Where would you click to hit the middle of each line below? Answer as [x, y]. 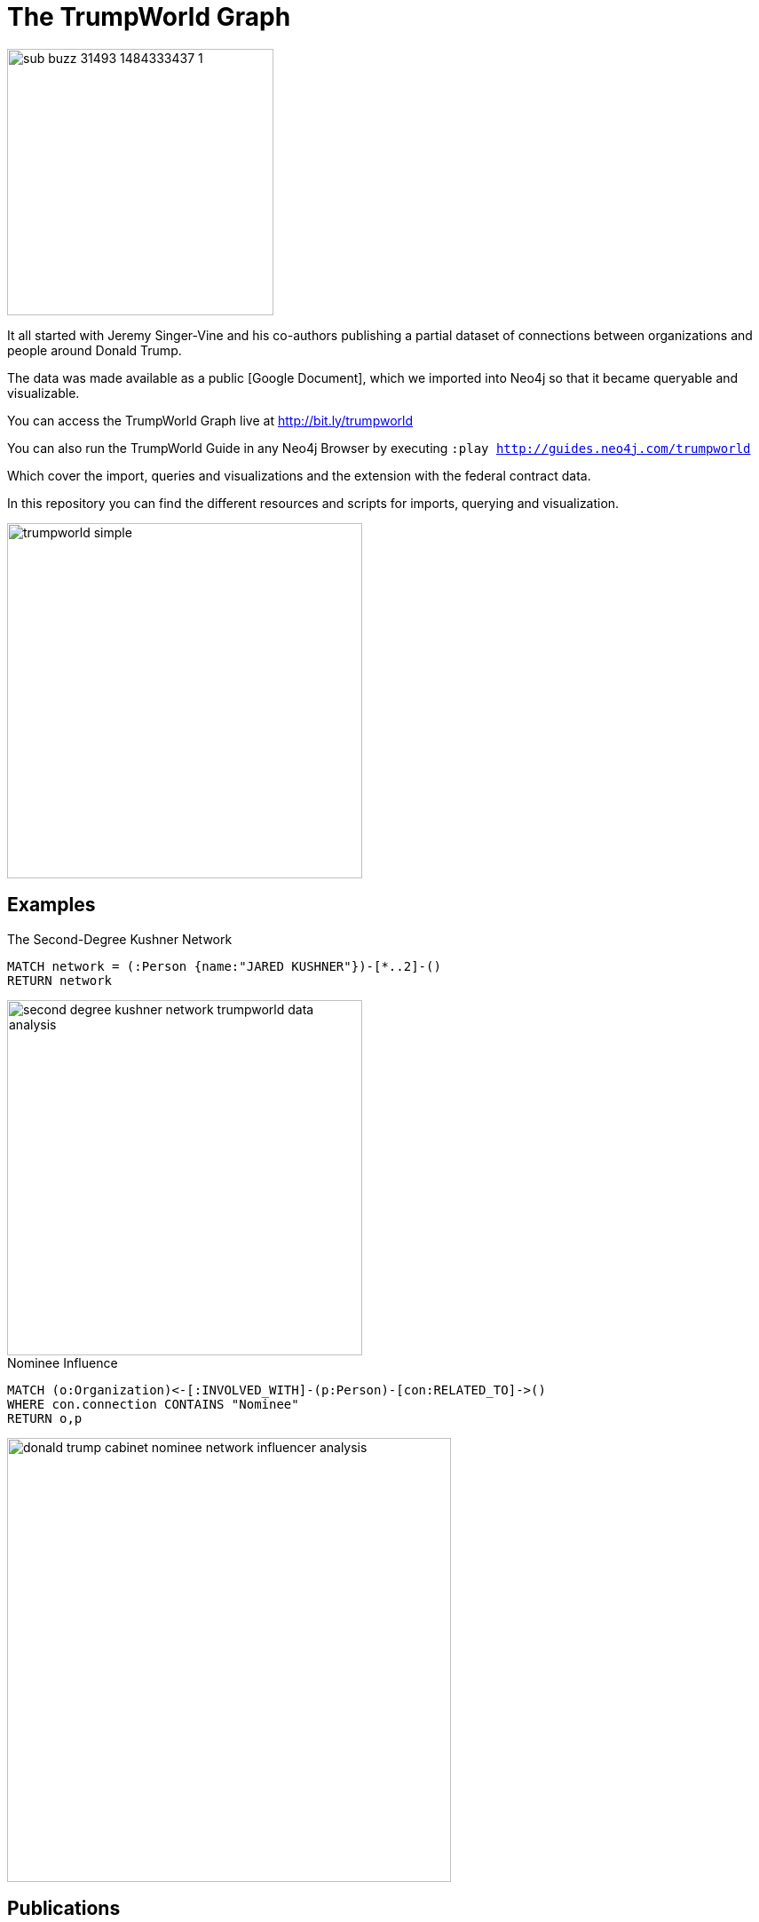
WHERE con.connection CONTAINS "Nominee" [153, 1404]
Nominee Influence [63, 1362]
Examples [51, 905]
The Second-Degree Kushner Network [120, 939]
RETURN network [60, 980]
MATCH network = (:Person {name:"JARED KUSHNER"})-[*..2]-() [224, 966]
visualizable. [43, 393]
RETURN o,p [45, 1418]
